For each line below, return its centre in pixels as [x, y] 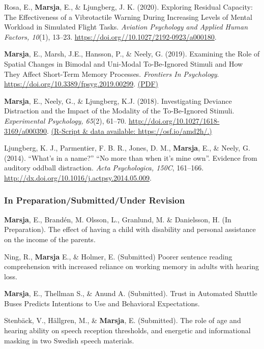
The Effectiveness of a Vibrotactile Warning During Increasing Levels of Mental [128, 17]
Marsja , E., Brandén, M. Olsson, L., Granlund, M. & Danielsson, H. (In [118, 219]
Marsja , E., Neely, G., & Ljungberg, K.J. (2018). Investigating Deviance [118, 100]
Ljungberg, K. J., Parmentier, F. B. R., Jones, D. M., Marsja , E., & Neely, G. [127, 148]
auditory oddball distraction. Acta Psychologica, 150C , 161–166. [104, 168]
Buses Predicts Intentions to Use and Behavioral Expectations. [102, 303]
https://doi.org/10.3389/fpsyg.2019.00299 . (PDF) [81, 84]
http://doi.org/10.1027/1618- [174, 120]
